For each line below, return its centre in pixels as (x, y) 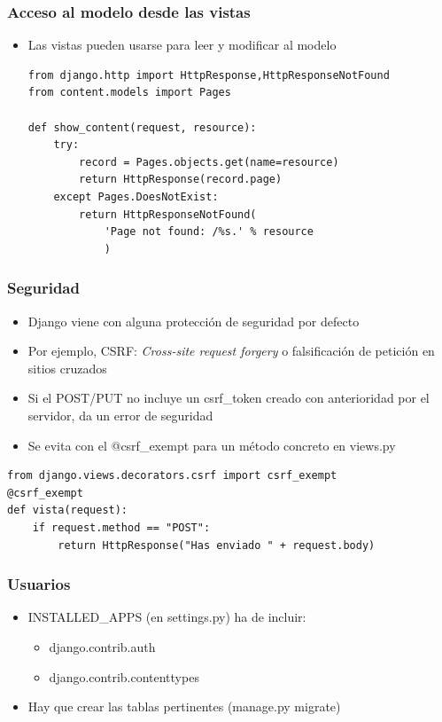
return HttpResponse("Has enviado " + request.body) (217, 545)
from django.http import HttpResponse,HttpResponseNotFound (209, 75)
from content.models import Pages (129, 93)
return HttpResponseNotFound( (168, 214)
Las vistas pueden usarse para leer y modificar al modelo (182, 45)
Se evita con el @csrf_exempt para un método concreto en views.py (212, 445)
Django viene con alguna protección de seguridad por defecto (194, 321)
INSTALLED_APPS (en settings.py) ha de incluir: (167, 617)
